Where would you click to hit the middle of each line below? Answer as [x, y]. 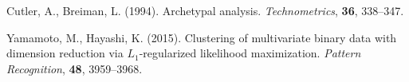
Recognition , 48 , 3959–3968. [75, 68]
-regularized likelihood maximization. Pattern [250, 53]
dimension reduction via [65, 53]
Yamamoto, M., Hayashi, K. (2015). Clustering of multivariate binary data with [202, 37]
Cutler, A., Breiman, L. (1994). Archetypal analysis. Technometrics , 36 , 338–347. [205, 10]
